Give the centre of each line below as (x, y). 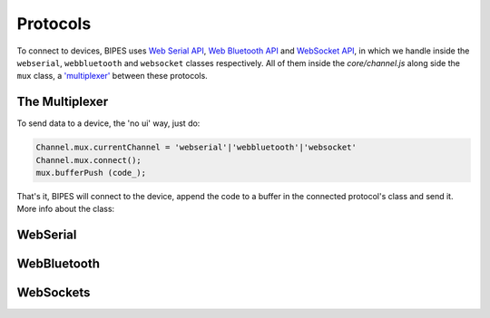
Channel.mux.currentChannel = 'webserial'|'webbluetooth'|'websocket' (196, 148)
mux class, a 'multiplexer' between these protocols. (112, 76)
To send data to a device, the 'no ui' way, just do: (108, 123)
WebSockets (54, 293)
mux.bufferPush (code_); (91, 173)
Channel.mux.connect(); (89, 160)
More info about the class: (66, 209)
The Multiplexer (63, 102)
